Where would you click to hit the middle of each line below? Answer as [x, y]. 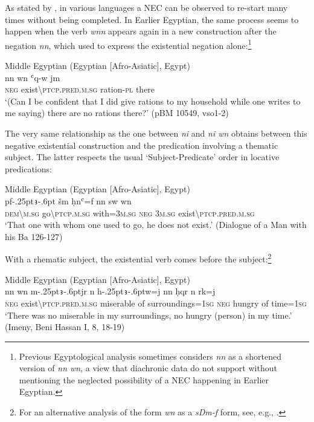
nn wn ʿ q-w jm [33, 77]
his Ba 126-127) [34, 236]
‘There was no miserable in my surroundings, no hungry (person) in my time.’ [149, 315]
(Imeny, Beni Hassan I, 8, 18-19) [65, 327]
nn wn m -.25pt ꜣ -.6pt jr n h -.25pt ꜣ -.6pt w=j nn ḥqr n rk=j [110, 291]
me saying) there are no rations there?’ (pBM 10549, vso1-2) [117, 113]
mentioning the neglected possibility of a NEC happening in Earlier [144, 379]
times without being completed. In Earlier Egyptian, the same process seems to [152, 19]
